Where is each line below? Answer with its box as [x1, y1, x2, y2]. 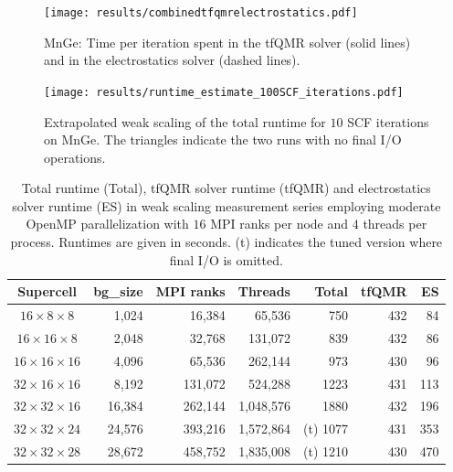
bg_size [93, 282, 143, 301]
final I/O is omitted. [169, 250, 283, 269]
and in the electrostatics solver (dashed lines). [44, 50, 300, 70]
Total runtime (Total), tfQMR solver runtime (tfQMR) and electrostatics [21, 178, 431, 198]
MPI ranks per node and [210, 214, 349, 233]
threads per [363, 214, 427, 233]
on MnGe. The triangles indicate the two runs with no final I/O [44, 130, 402, 149]
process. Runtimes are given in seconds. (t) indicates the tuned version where [10, 232, 443, 252]
